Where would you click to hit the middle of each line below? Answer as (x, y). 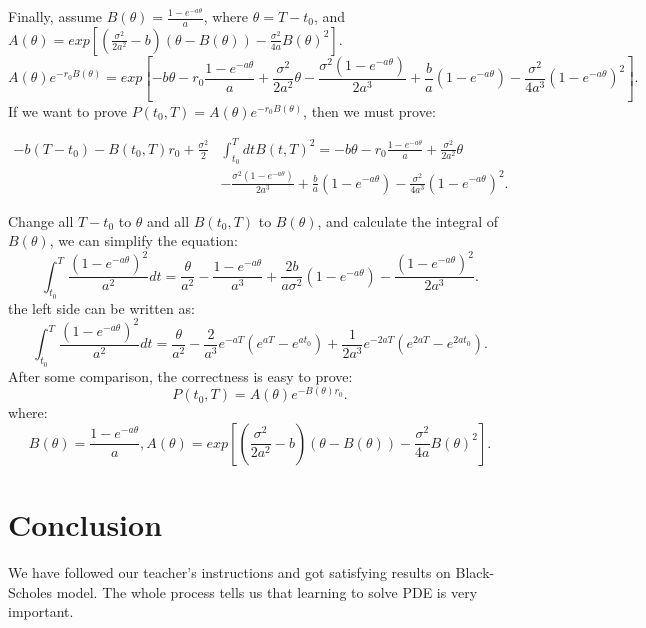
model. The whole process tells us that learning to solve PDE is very (267, 591)
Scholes (30, 591)
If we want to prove (68, 110)
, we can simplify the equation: (143, 240)
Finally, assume (55, 16)
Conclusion (85, 524)
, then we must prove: (369, 110)
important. (41, 611)
